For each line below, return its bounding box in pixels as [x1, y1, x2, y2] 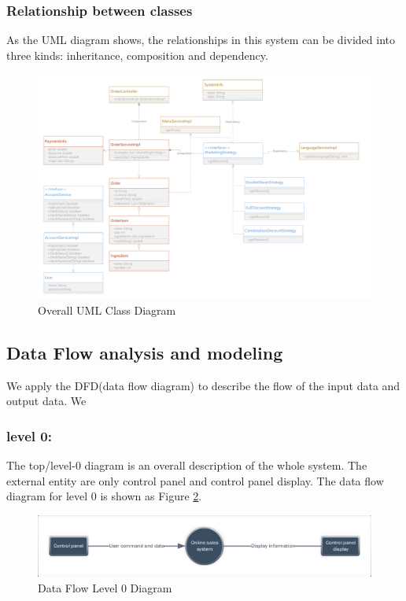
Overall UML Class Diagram [38, 301, 176, 318]
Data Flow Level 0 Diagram [38, 579, 172, 595]
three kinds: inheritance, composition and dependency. [6, 46, 268, 63]
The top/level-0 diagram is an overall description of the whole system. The [6, 456, 367, 473]
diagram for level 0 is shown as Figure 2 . [6, 488, 202, 504]
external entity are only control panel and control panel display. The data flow [6, 472, 384, 489]
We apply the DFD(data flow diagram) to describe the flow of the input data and [6, 377, 400, 393]
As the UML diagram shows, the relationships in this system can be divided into [6, 31, 395, 48]
